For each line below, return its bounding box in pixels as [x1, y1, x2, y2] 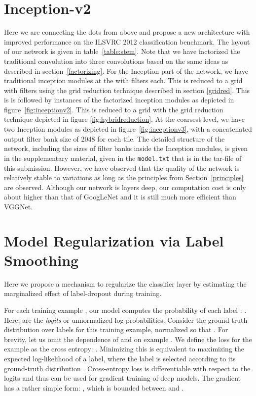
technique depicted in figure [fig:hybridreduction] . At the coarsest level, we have [4, 114, 245, 124]
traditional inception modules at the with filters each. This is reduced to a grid [4, 75, 243, 86]
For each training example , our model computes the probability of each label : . [4, 304, 247, 315]
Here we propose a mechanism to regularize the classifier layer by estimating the [4, 278, 247, 289]
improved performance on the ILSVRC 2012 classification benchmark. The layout [4, 36, 250, 47]
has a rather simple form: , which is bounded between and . [4, 382, 184, 393]
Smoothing [4, 249, 79, 270]
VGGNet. [4, 201, 33, 211]
